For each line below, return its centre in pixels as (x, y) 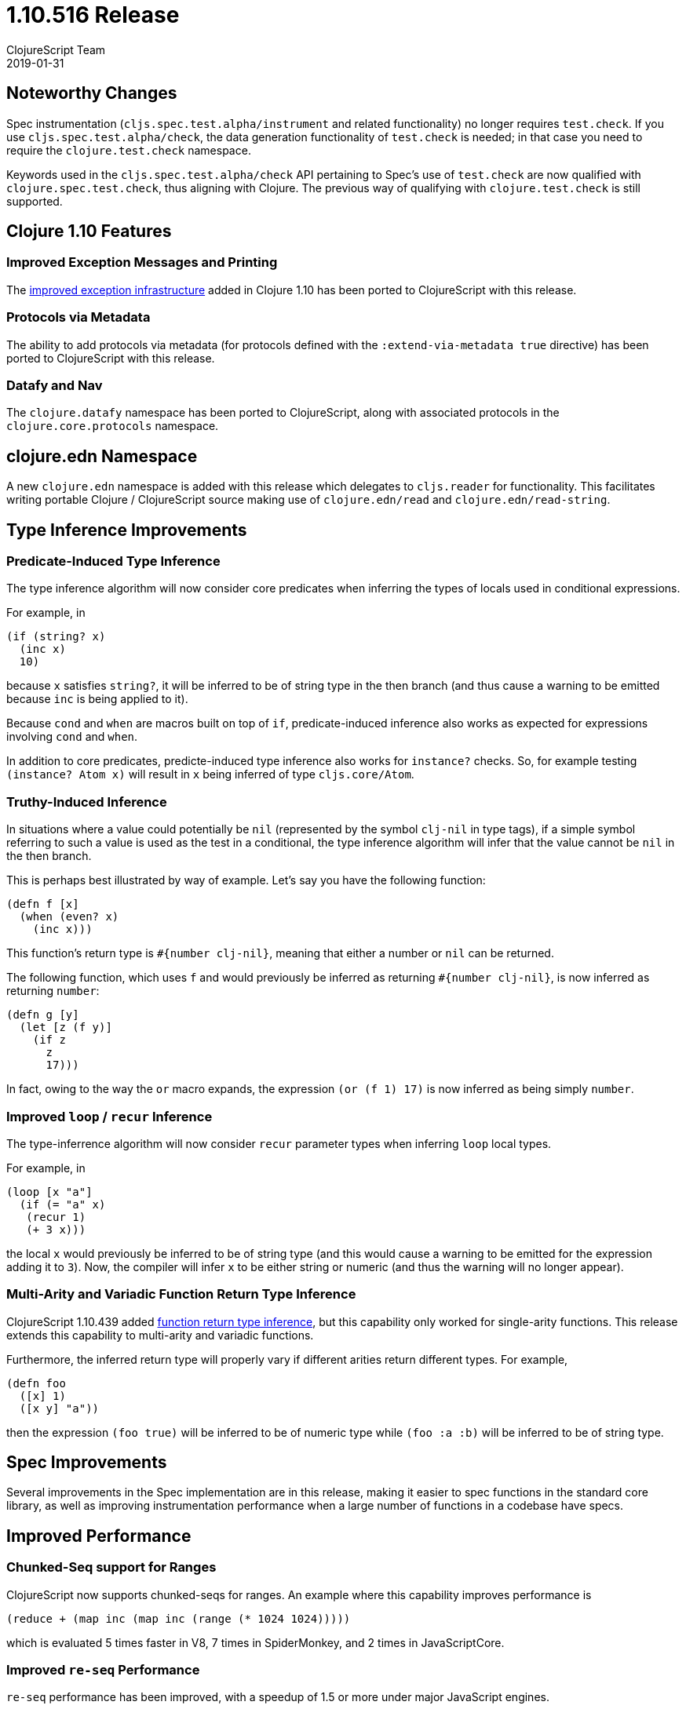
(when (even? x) (69, 917)
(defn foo (36, 1383)
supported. (35, 201)
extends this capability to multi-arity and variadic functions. (160, 1335)
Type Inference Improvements (127, 530)
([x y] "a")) (59, 1408)
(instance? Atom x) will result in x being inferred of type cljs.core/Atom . (210, 774)
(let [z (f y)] (66, 1028)
